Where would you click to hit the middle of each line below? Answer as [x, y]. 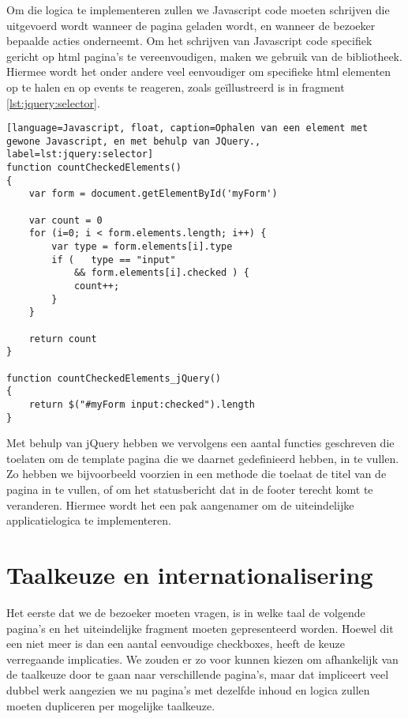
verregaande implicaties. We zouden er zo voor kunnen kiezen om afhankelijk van [202, 659]
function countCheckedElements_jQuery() [114, 378]
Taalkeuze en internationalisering [190, 574]
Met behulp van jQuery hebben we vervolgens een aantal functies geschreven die [200, 443]
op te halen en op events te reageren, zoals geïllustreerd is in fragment [176, 87]
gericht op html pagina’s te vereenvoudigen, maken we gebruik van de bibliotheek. [204, 56]
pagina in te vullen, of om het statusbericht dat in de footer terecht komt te [190, 489]
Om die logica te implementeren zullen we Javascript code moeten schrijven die [198, 9]
